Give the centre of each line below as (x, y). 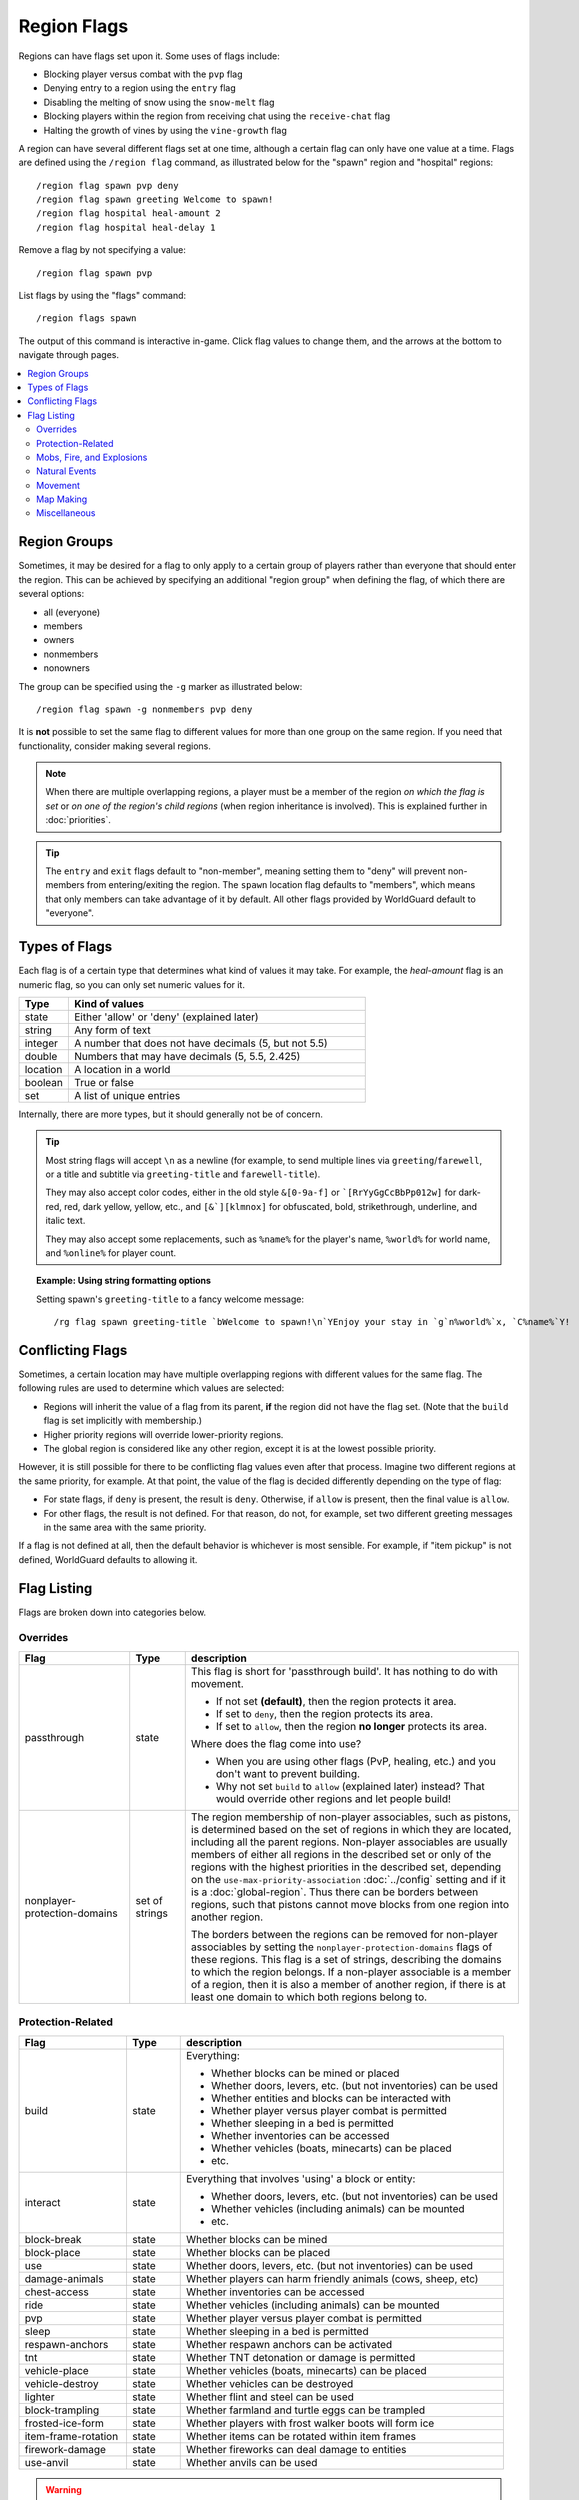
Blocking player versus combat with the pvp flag (143, 74)
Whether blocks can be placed (257, 2252)
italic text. (65, 1221)
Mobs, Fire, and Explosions (92, 457)
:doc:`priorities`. (78, 820)
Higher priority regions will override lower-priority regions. (163, 1434)
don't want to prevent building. (287, 1773)
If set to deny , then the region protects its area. (324, 1713)
